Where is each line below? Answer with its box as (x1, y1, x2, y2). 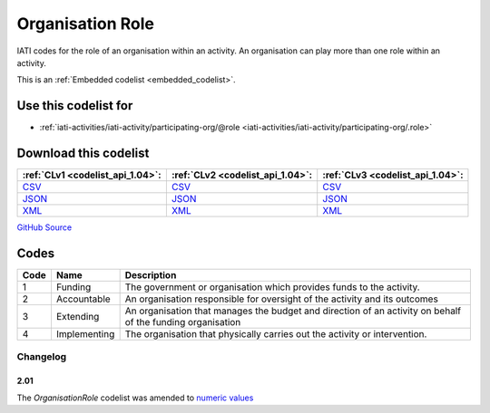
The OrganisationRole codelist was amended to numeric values (16, 392, 254, 403)
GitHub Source (16, 222, 73, 233)
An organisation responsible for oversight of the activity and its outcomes (124, 293, 439, 305)
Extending (55, 311, 100, 323)
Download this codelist (16, 146, 150, 161)
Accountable (55, 293, 111, 305)
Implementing (55, 328, 115, 341)
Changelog (16, 351, 67, 363)
